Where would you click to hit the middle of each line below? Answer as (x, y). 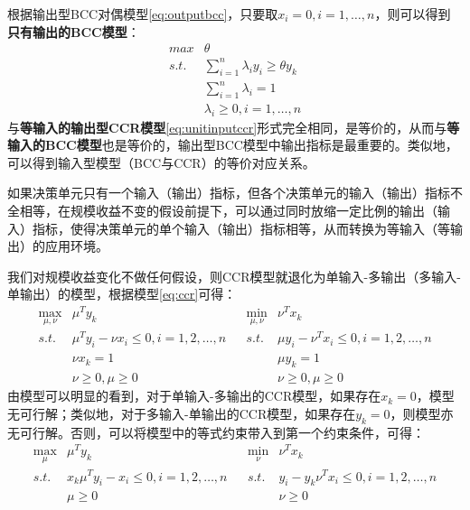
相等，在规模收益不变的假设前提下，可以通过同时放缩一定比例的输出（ (228, 211)
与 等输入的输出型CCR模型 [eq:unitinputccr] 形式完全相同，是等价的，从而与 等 (234, 127)
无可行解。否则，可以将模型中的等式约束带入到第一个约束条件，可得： (216, 432)
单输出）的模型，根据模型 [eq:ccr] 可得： (122, 294)
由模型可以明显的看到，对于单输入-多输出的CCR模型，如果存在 (194, 396)
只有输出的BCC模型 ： (74, 31)
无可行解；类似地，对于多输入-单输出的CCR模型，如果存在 (182, 413)
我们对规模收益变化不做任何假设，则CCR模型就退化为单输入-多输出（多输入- (234, 276)
